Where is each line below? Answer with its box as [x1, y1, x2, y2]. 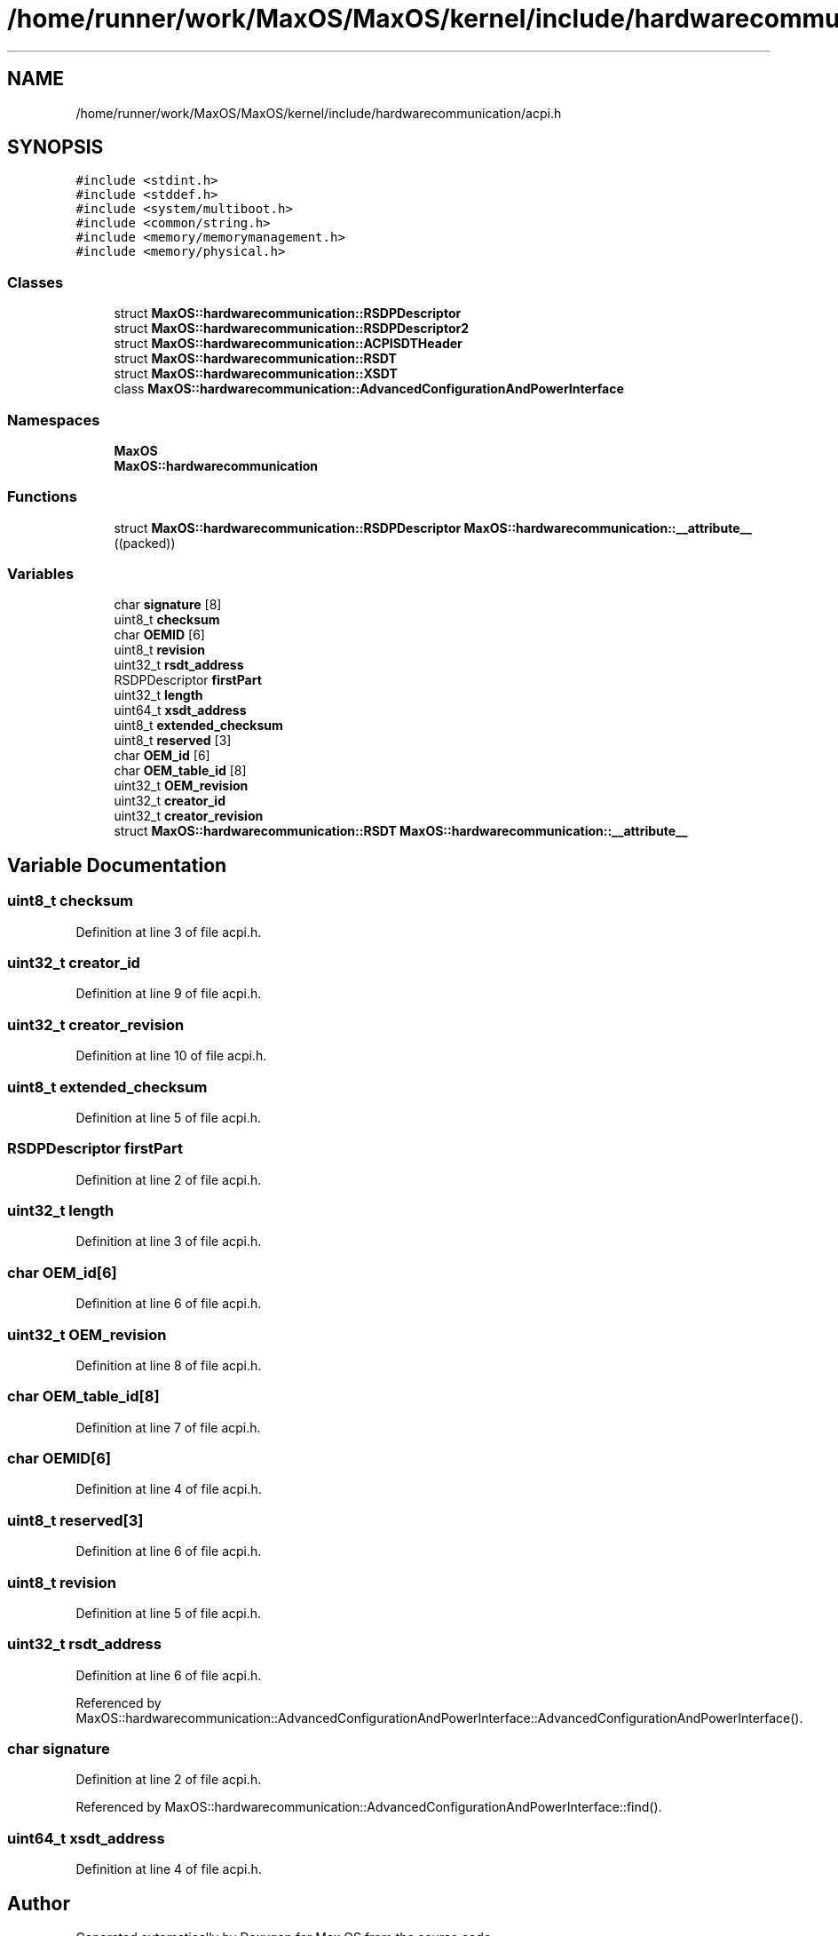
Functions [7, 488, 77, 506]
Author [7, 1892, 70, 1915]
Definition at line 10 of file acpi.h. [75, 1048, 267, 1064]
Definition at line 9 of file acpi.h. [75, 986, 262, 1002]
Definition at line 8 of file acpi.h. [75, 1357, 262, 1373]
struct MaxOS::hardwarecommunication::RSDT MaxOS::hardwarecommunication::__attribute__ [114, 823, 688, 839]
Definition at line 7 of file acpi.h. [75, 1419, 261, 1435]
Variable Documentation [7, 853, 227, 877]
